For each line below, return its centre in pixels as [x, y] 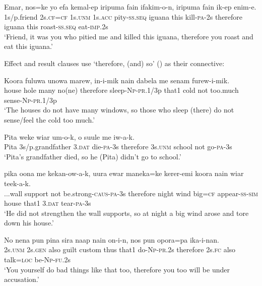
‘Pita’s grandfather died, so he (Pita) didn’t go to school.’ [93, 156]
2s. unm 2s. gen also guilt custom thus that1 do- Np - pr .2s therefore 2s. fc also [120, 249]
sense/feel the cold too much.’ [50, 119]
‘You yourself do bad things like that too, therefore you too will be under [117, 269]
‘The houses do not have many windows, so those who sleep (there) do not [119, 110]
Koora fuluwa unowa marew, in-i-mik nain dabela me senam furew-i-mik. [117, 80]
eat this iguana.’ [28, 46]
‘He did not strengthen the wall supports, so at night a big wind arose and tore [126, 213]
